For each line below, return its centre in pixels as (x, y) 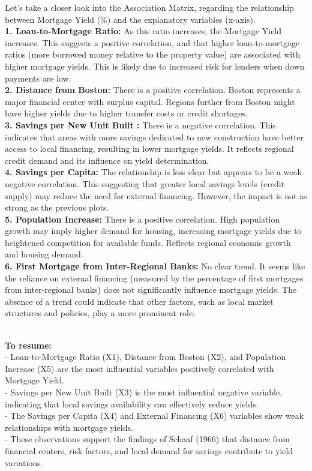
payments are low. (38, 78)
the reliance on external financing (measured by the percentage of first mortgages (154, 277)
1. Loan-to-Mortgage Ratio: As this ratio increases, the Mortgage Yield (143, 31)
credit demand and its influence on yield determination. (107, 160)
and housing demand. (44, 254)
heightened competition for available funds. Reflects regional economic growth (148, 242)
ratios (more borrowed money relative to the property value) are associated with (153, 54)
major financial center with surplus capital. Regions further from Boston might (150, 101)
